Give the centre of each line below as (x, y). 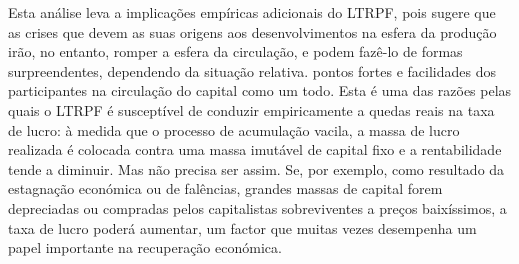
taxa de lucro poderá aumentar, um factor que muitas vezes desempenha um (242, 227)
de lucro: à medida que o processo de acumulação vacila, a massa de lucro (234, 129)
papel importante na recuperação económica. (145, 247)
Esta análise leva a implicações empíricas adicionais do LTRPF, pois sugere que (252, 12)
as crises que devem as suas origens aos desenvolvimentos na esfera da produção (252, 31)
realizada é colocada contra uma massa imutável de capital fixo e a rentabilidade (255, 149)
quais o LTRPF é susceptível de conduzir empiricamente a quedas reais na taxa (251, 109)
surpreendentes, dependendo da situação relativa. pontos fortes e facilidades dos (252, 70)
